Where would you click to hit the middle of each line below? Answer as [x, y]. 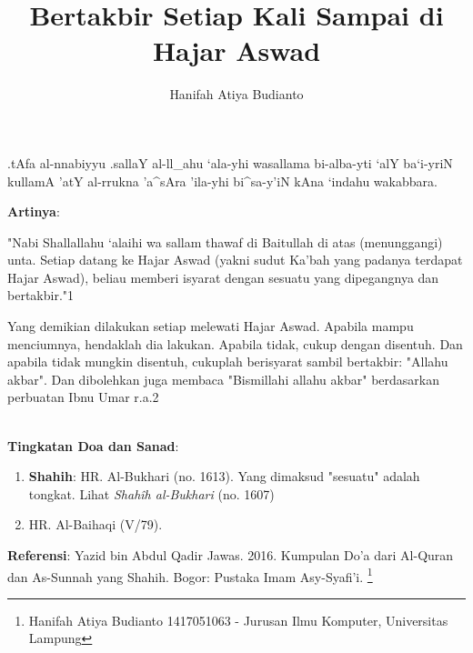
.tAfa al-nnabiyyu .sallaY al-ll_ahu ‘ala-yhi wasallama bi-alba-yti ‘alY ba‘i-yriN [230, 162]
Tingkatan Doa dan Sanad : [93, 445]
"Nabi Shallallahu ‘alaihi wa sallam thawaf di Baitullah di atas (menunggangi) [225, 241]
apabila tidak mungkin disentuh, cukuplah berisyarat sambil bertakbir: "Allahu [228, 362]
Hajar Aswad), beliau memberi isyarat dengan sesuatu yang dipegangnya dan [223, 277]
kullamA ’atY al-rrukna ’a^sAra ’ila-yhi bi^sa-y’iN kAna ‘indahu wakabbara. [222, 181]
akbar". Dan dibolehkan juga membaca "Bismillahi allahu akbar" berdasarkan [223, 379]
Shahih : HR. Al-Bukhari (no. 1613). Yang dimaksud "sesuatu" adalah [224, 476]
